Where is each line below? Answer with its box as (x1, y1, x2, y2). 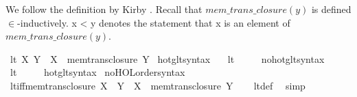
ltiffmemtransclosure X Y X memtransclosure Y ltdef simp (10, 78, 306, 92)
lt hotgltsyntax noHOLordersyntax (10, 65, 185, 79)
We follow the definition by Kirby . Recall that (5, 2, 203, 16)
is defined (311, 2, 352, 16)
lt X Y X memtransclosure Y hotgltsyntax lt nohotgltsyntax (10, 51, 325, 66)
